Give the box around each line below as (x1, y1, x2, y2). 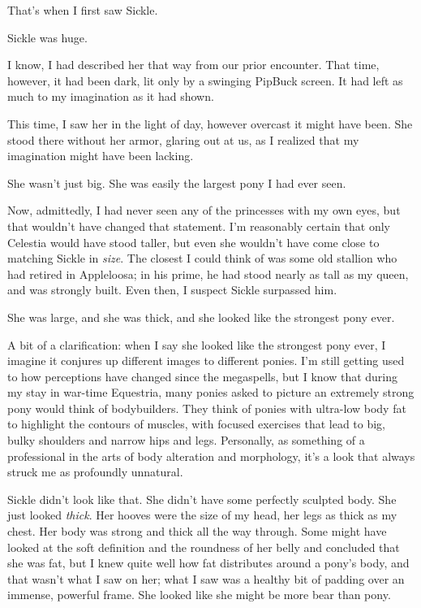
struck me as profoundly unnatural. (7, 463, 183, 480)
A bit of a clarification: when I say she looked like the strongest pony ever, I (7, 336, 386, 353)
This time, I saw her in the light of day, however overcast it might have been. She (7, 115, 413, 132)
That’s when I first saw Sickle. (7, 2, 158, 18)
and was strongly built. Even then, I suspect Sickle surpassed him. (7, 281, 337, 298)
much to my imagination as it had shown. (7, 88, 214, 105)
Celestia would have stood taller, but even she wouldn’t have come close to (7, 233, 380, 250)
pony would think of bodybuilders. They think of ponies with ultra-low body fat (7, 399, 406, 416)
